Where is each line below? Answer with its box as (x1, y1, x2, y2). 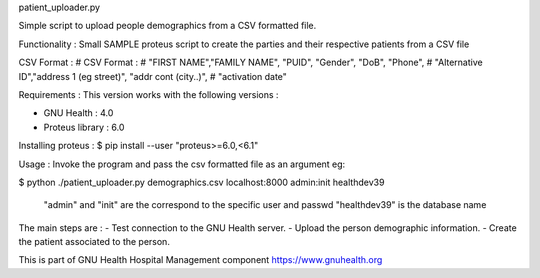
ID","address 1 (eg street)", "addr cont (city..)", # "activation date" (18, 70, 287, 82)
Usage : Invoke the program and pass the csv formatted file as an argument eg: (18, 158, 346, 170)
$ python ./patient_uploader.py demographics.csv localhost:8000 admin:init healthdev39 (18, 176, 385, 188)
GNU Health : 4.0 (43, 107, 114, 119)
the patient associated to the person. (18, 236, 170, 248)
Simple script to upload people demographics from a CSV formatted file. (18, 20, 317, 32)
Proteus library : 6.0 (43, 121, 125, 133)
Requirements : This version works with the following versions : (18, 88, 279, 100)
